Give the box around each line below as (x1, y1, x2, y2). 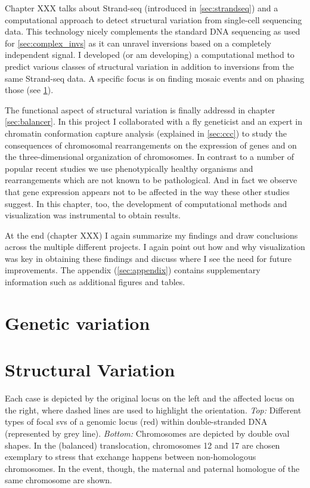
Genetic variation (5, 310, 150, 335)
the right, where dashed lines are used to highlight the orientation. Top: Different (5, 403, 302, 416)
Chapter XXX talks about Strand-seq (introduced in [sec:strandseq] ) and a (5, 2, 278, 14)
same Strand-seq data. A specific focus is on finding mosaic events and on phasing (5, 72, 305, 84)
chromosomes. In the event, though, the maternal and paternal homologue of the (5, 462, 300, 474)
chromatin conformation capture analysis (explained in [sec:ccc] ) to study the (5, 126, 287, 139)
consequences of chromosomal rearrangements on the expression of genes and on (5, 138, 297, 151)
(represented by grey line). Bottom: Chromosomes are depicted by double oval (5, 427, 290, 439)
